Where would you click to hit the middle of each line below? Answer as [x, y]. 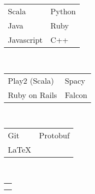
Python [63, 11]
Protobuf [54, 135]
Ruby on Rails [32, 95]
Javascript [25, 39]
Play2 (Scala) [31, 80]
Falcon [76, 95]
